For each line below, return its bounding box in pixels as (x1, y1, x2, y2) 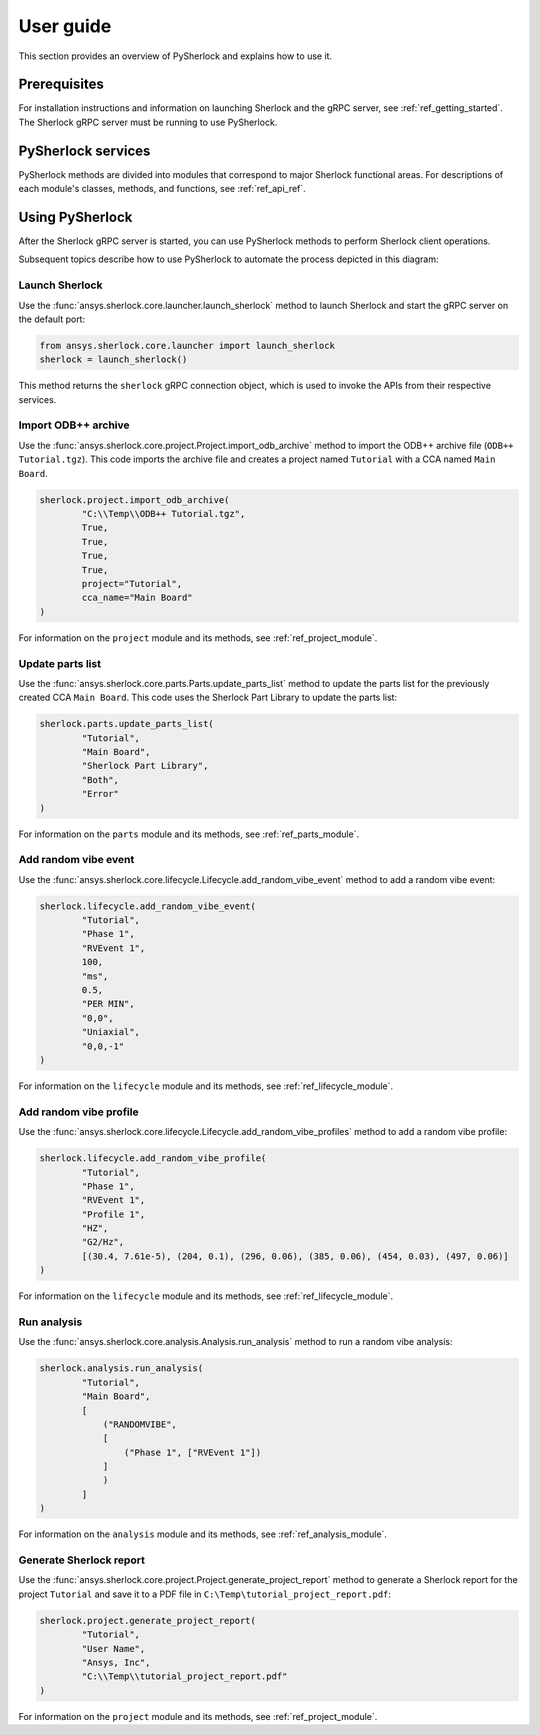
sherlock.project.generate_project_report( (39, 1615, 257, 1626)
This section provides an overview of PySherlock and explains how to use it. (18, 50, 333, 62)
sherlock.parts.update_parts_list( (39, 718, 214, 730)
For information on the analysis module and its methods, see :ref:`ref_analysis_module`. (18, 1528, 387, 1540)
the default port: (18, 313, 85, 325)
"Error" (81, 788, 120, 800)
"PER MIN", (81, 998, 135, 1010)
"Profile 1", (81, 1208, 146, 1220)
